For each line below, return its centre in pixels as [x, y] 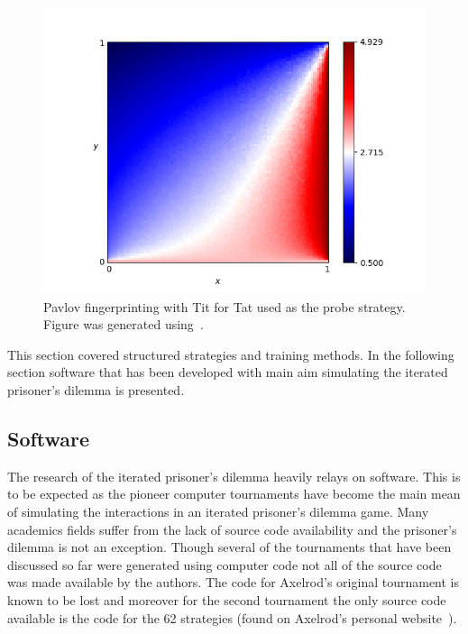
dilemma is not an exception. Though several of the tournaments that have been [229, 547]
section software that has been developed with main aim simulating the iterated [228, 372]
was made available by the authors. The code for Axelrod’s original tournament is [234, 582]
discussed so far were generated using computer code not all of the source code [225, 564]
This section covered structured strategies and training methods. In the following [231, 354]
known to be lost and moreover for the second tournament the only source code [227, 599]
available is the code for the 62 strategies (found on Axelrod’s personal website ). [232, 617]
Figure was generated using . [124, 324]
